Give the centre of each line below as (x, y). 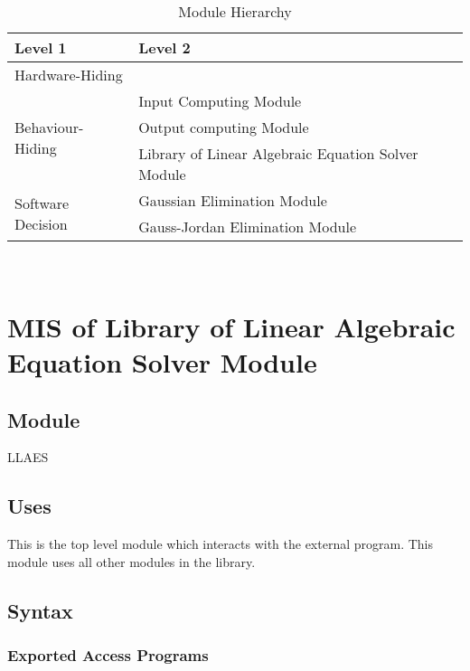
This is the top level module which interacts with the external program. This (221, 544)
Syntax (40, 610)
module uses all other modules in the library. (132, 561)
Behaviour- (49, 127)
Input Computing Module (220, 101)
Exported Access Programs (108, 655)
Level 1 (41, 47)
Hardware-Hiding (69, 75)
